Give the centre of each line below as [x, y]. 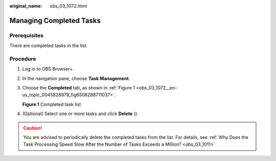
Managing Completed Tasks [55, 20]
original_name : [26, 6]
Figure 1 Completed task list [52, 104]
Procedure [23, 59]
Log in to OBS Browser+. [48, 69]
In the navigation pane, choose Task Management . [76, 78]
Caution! [33, 128]
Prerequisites [26, 35]
